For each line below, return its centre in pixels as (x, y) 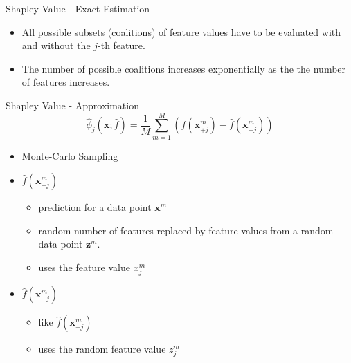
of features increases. (66, 82)
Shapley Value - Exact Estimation (78, 8)
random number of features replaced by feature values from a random (186, 230)
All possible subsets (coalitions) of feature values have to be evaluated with (181, 31)
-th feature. (121, 45)
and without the (56, 45)
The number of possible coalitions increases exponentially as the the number (184, 68)
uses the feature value (84, 267)
